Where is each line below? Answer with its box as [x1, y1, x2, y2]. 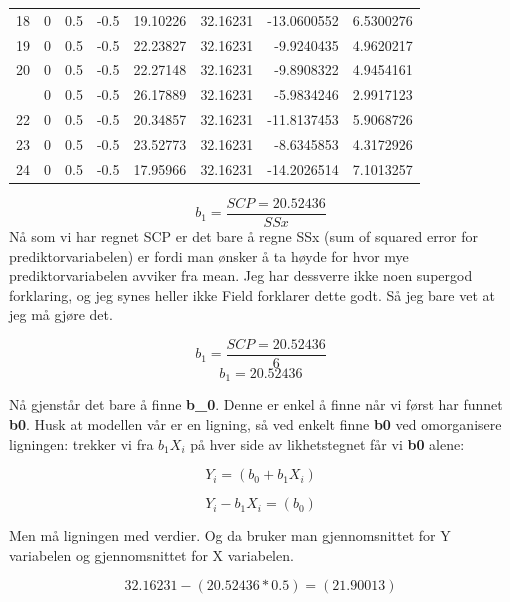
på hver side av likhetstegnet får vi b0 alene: [190, 433, 465, 454]
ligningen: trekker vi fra [9, 433, 154, 454]
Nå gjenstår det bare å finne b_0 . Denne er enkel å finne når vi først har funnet [9, 394, 503, 415]
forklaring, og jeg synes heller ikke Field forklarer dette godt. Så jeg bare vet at [9, 284, 495, 305]
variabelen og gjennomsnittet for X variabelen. [9, 544, 294, 565]
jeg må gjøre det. [9, 304, 113, 325]
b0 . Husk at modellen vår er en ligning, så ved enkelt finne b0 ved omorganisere [9, 414, 502, 435]
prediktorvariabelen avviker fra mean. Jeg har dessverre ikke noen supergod [9, 265, 473, 286]
